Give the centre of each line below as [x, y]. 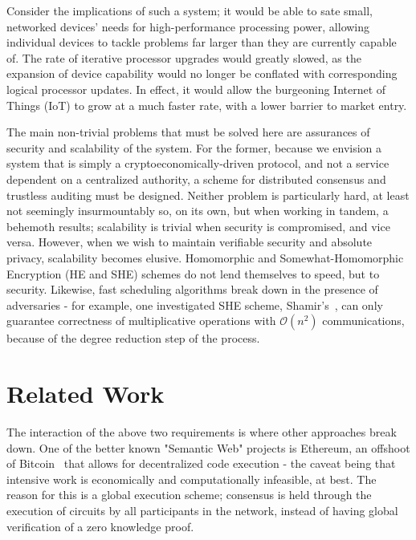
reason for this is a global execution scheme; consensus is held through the [189, 495]
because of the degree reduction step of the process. [133, 338]
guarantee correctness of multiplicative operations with [141, 321]
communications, [363, 321]
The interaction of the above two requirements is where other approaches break [202, 432]
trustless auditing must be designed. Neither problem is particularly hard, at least [208, 195]
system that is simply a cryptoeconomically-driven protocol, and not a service [198, 163]
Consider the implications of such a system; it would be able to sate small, [190, 10]
